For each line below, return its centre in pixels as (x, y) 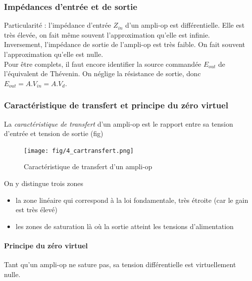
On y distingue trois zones (44, 183)
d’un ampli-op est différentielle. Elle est (185, 25)
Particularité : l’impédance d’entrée (58, 25)
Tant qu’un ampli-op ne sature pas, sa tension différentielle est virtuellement (120, 264)
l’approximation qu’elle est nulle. (54, 54)
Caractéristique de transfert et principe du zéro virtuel (116, 105)
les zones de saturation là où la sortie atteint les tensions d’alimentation (125, 226)
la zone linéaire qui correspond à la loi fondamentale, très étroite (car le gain (132, 200)
